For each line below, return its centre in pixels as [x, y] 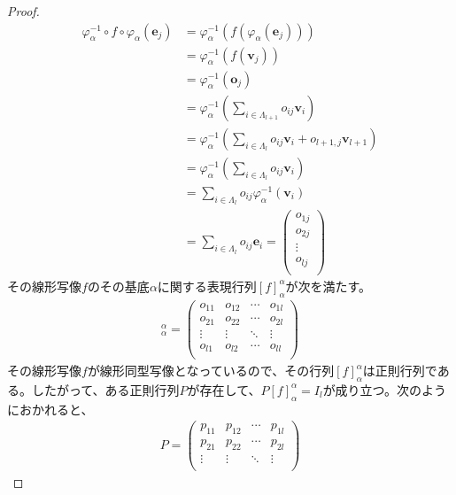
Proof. [23, 11]
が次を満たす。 [328, 286]
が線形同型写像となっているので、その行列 [211, 371]
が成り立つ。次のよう [385, 389]
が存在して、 [224, 389]
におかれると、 [50, 409]
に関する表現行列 [207, 286]
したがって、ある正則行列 [105, 389]
